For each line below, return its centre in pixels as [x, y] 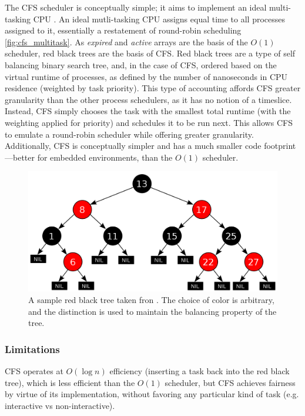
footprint [280, 146]
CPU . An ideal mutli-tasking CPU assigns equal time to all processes [159, 19]
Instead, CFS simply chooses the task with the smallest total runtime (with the [148, 111]
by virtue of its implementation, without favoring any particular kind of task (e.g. [152, 394]
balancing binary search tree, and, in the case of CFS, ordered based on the [141, 64]
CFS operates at [34, 371]
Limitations [32, 349]
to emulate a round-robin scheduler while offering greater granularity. [129, 134]
